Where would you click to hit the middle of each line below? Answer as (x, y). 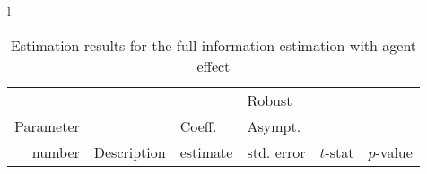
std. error (276, 152)
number (56, 152)
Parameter (47, 126)
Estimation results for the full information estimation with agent (213, 45)
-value (394, 152)
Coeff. (198, 126)
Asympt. (274, 126)
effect (213, 65)
